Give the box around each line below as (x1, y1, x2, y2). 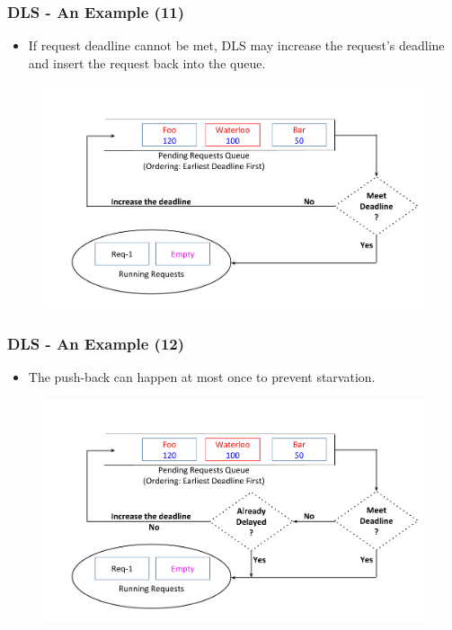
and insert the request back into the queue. (28, 53, 266, 72)
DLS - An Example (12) (7, 332, 185, 354)
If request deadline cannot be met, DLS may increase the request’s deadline (28, 36, 445, 55)
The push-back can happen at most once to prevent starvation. (28, 368, 376, 386)
